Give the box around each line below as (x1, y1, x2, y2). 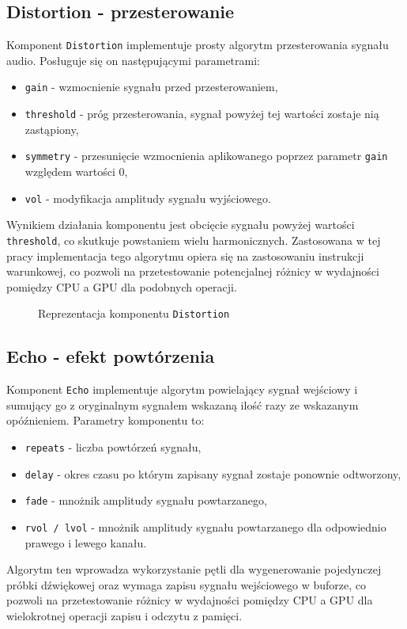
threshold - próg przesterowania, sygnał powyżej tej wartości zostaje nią (24, 105, 379, 122)
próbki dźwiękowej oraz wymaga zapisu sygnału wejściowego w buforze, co (6, 576, 366, 593)
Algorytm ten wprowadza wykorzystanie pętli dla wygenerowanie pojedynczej (6, 561, 382, 578)
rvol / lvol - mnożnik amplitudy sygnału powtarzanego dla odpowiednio (24, 518, 386, 535)
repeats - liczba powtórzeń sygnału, (24, 439, 202, 455)
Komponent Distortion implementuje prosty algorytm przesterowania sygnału (6, 36, 389, 53)
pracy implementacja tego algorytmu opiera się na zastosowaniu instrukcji (6, 247, 364, 264)
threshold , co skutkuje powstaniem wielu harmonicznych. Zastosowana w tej (6, 231, 381, 248)
